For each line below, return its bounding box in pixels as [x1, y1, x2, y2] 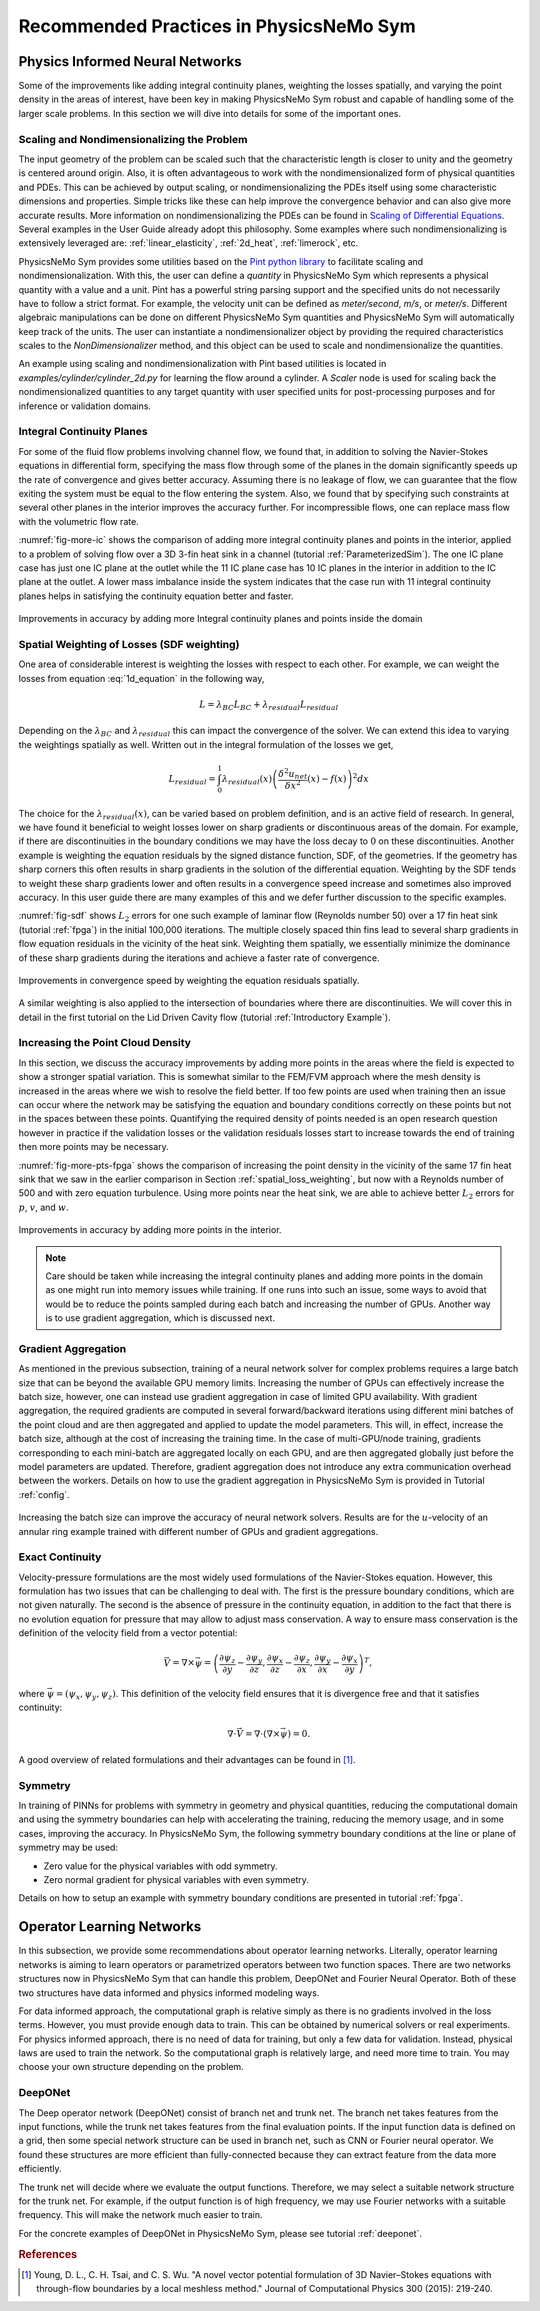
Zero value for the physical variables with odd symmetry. [43, 1860, 278, 1872]
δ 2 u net [278, 766, 308, 782]
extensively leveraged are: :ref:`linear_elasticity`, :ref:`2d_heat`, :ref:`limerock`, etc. [18, 237, 359, 249]
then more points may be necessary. [18, 1141, 169, 1153]
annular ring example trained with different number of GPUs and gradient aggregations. [18, 1525, 379, 1537]
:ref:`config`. [18, 1488, 70, 1500]
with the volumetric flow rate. [18, 515, 139, 527]
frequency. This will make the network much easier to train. [18, 2209, 263, 2221]
